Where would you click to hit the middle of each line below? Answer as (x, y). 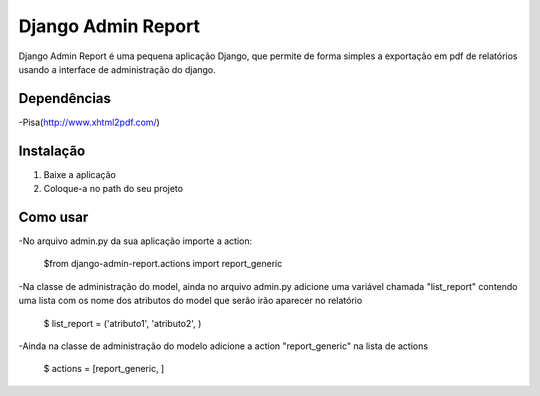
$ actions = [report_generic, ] (104, 369)
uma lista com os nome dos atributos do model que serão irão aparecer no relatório (190, 301)
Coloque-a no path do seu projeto (113, 189)
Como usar (53, 216)
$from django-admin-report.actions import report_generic (163, 264)
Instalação (52, 150)
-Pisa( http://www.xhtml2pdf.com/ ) (89, 122)
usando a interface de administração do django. (117, 69)
